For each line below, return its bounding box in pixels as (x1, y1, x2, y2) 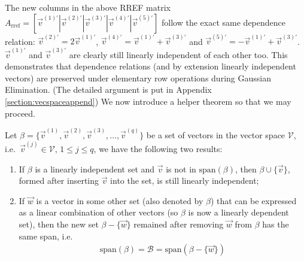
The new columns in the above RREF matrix (5, 1, 171, 13)
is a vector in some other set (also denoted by (36, 194, 203, 207)
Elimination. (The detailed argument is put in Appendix (5, 83, 212, 96)
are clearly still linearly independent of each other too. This (69, 48, 288, 60)
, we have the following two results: (93, 142, 223, 155)
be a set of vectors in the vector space (146, 128, 285, 141)
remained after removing (133, 218, 224, 230)
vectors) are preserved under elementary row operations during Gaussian (5, 71, 271, 84)
